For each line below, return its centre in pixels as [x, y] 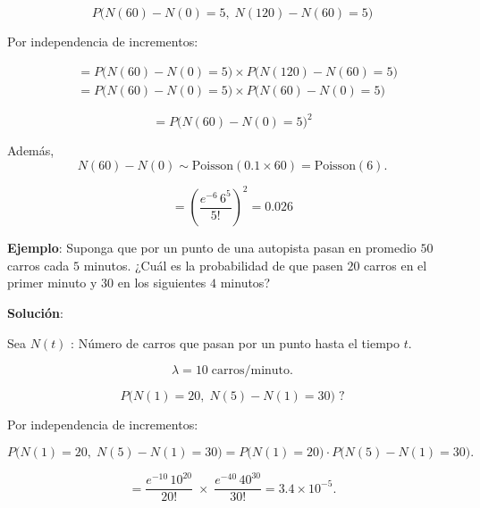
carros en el [396, 265]
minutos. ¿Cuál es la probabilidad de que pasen [213, 265]
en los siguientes [162, 283]
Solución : [35, 313]
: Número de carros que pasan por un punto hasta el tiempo [236, 342]
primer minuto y [52, 283]
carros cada [38, 265]
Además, [31, 150]
